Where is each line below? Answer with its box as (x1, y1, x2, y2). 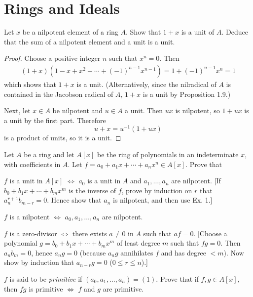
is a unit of (181, 27, 215, 37)
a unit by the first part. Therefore (4, 115, 106, 125)
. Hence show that (47, 195, 102, 205)
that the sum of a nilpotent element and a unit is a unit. (4, 36, 175, 46)
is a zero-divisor (9, 228, 57, 238)
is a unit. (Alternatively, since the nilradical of (76, 79, 217, 89)
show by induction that (4, 257, 74, 267)
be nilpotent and (52, 105, 103, 116)
